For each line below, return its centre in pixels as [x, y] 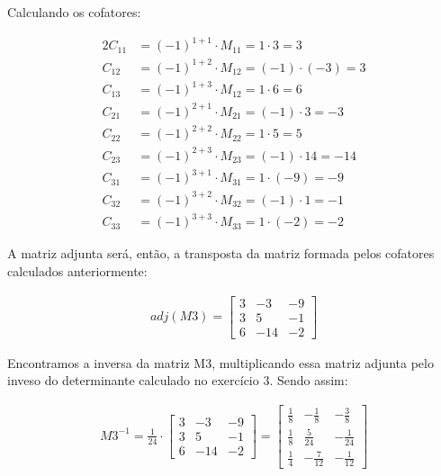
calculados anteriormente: [77, 270]
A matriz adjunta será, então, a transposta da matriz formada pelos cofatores [221, 253]
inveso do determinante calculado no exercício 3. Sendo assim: [178, 380]
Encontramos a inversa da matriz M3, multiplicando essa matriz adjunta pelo [220, 362]
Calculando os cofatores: [74, 12]
